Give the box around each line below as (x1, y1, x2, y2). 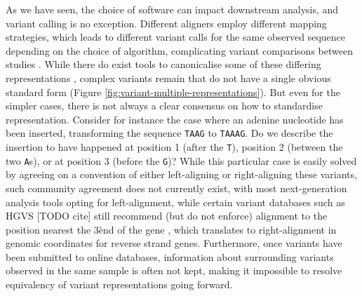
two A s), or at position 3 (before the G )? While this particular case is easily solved (6, 153, 357, 168)
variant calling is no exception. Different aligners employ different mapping (6, 15, 327, 30)
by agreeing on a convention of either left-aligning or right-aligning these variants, (6, 167, 357, 182)
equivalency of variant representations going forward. (6, 277, 233, 292)
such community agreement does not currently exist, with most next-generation (6, 180, 347, 195)
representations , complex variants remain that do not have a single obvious (6, 70, 331, 85)
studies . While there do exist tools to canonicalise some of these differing (6, 57, 321, 72)
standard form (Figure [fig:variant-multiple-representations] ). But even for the (6, 84, 340, 99)
